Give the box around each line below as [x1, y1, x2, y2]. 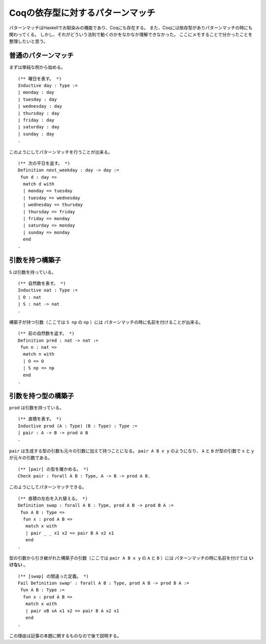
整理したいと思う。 [9, 39, 48, 44]
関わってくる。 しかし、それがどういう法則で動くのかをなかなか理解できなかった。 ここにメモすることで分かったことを [9, 31, 253, 37]
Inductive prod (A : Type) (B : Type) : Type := [18, 423, 137, 429]
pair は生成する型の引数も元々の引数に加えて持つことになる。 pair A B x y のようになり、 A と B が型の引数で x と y [9, 447, 254, 454]
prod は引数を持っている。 [9, 404, 64, 410]
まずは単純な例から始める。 [9, 64, 66, 70]
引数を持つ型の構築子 [9, 392, 74, 400]
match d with [23, 181, 55, 187]
